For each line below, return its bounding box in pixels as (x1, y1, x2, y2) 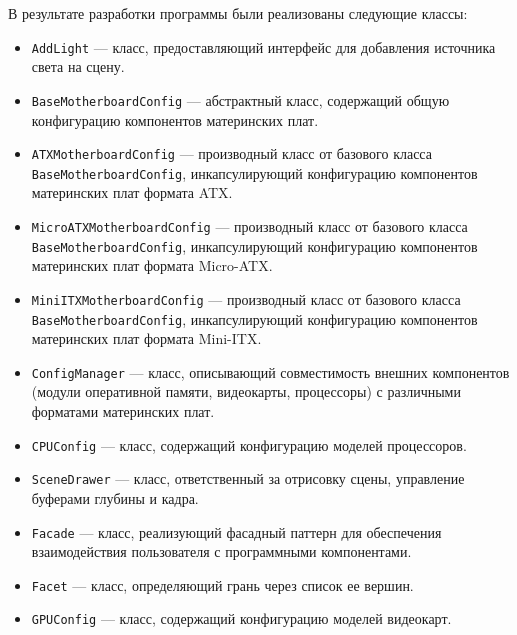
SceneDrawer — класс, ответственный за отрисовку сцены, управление (31, 468, 465, 489)
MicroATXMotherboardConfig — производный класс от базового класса (31, 216, 468, 236)
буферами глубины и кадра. (31, 487, 199, 508)
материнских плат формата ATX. (31, 182, 233, 203)
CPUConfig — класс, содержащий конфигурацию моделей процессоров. (31, 434, 467, 455)
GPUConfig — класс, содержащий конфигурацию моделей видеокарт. (31, 608, 452, 629)
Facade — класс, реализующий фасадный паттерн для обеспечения (31, 521, 442, 542)
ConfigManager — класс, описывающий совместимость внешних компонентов (31, 361, 510, 382)
